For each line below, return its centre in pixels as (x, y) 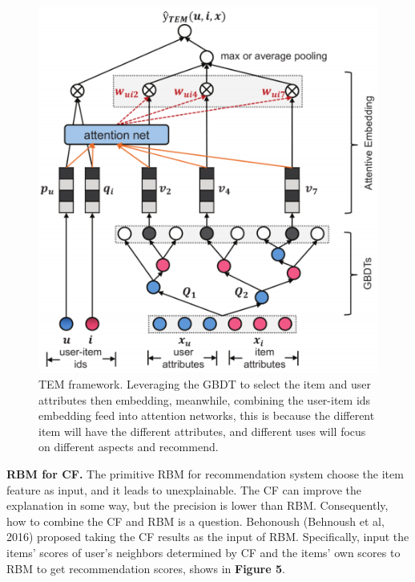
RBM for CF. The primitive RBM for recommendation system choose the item (205, 474)
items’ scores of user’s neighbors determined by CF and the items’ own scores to (203, 552)
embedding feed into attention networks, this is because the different (207, 415)
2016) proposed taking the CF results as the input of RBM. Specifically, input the (208, 537)
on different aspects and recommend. (129, 447)
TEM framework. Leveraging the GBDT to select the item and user (205, 384)
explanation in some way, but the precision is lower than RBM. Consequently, (197, 505)
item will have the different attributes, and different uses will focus (202, 431)
